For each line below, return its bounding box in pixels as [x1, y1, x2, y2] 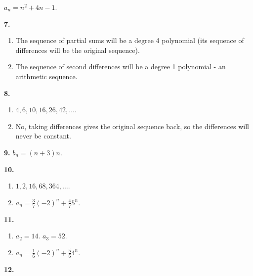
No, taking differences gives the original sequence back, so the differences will [15, 121, 249, 131]
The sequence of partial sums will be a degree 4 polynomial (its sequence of [15, 35, 244, 46]
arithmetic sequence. [15, 71, 78, 81]
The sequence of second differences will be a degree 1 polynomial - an [15, 61, 226, 72]
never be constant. [15, 131, 71, 141]
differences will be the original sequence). [15, 45, 140, 55]
